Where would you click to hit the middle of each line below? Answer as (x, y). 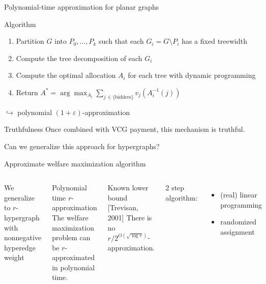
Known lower (128, 188)
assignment (238, 231)
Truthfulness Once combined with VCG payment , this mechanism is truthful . (125, 129)
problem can (71, 237)
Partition (30, 41)
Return (27, 92)
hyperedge (20, 247)
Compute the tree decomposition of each (79, 58)
